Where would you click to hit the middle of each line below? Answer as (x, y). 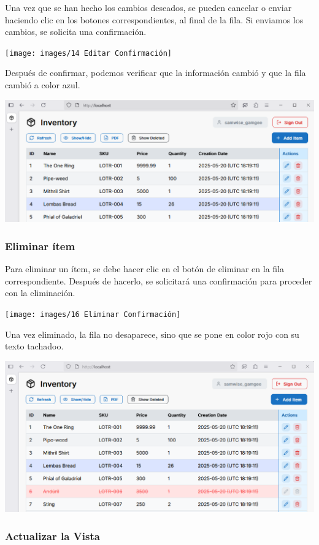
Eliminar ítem (40, 246)
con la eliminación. (40, 293)
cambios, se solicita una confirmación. (76, 32)
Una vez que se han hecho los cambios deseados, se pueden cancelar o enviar (148, 7)
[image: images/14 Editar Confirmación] (89, 53)
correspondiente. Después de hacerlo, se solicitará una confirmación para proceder (159, 280)
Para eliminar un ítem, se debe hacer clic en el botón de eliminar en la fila (145, 269)
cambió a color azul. (43, 85)
